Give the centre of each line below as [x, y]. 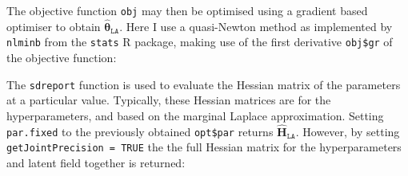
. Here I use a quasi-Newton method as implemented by [256, 26]
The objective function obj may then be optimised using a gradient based [187, 10]
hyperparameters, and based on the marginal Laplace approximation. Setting [195, 115]
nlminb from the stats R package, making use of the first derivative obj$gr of [200, 42]
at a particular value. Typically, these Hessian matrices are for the [169, 100]
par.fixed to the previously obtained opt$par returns [140, 131]
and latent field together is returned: [96, 163]
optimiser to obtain [54, 26]
